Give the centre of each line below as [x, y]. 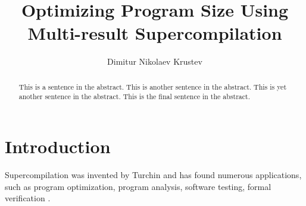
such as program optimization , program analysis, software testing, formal [138, 186]
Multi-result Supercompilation [155, 33]
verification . [28, 198]
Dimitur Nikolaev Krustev [155, 61]
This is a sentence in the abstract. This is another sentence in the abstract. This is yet [153, 86]
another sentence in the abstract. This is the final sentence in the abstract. [135, 96]
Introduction [58, 146]
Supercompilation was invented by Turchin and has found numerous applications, [153, 174]
